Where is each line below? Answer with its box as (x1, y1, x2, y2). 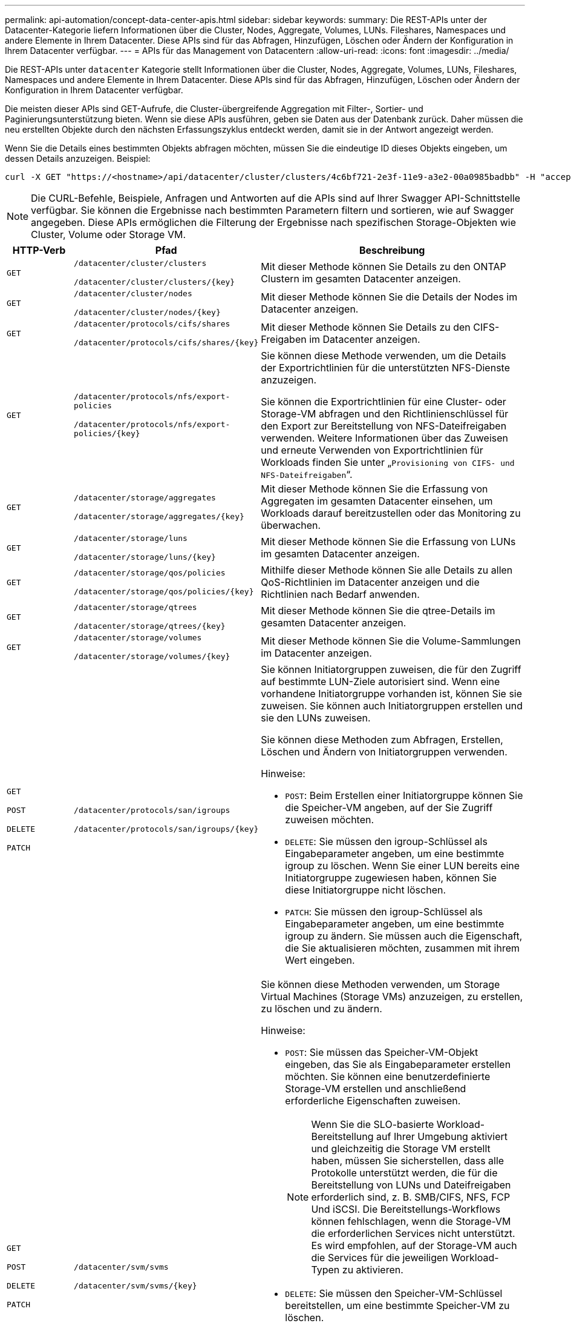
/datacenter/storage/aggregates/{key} (74, 512, 244, 521)
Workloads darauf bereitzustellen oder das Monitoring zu (261, 507, 521, 519)
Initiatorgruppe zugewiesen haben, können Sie (285, 872, 497, 884)
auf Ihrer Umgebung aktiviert (376, 1130, 507, 1142)
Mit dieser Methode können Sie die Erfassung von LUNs (261, 535, 516, 548)
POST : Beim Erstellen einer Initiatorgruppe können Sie (285, 789, 523, 801)
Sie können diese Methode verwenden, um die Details (261, 350, 506, 362)
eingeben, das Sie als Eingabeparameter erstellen (285, 1058, 511, 1070)
